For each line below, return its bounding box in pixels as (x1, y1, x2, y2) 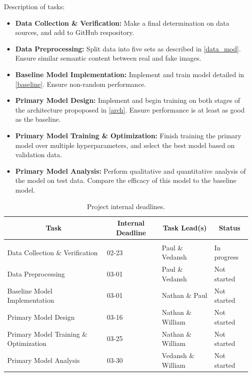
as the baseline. (15, 114, 61, 124)
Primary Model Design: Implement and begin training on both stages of (15, 95, 240, 105)
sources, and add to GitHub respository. (15, 27, 134, 37)
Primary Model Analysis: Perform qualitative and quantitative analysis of (15, 165, 246, 176)
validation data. (15, 149, 62, 160)
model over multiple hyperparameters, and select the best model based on (15, 140, 235, 150)
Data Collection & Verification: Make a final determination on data (15, 17, 230, 28)
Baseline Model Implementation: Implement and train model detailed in (15, 69, 244, 79)
